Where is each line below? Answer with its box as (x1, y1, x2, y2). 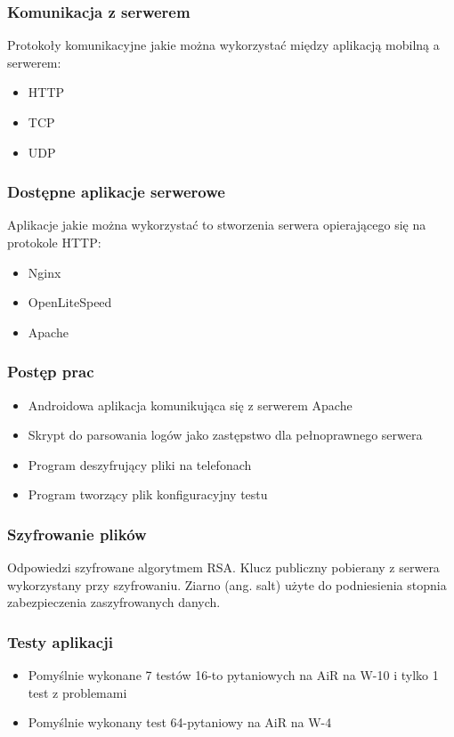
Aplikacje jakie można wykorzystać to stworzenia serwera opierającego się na (7, 215, 426, 234)
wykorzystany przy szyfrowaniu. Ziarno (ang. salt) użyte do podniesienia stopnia (7, 575, 447, 594)
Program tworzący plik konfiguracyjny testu (28, 485, 268, 504)
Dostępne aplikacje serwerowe (7, 181, 225, 203)
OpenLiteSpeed (28, 293, 112, 312)
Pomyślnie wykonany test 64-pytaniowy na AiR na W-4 (28, 713, 332, 732)
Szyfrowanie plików (7, 522, 147, 545)
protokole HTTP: (7, 233, 101, 251)
